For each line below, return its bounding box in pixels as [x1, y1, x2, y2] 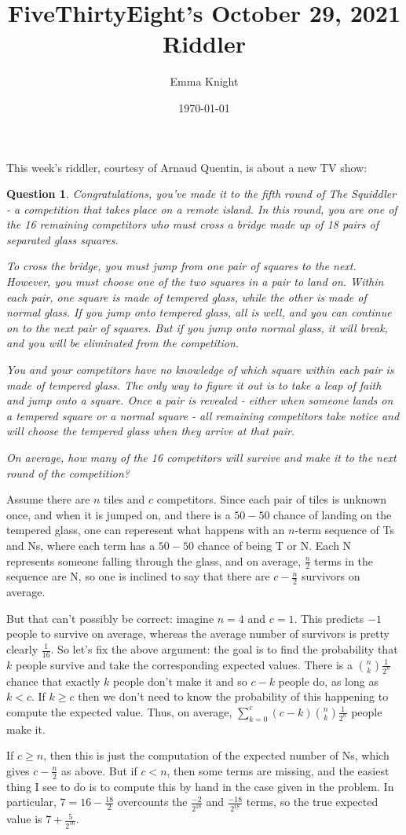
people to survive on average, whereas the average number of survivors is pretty [6, 625, 390, 642]
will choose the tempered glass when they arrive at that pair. [6, 423, 295, 439]
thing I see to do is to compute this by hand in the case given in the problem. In [6, 778, 394, 794]
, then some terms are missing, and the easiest [166, 762, 390, 778]
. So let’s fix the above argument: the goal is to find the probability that [50, 641, 398, 657]
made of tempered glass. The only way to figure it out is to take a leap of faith [6, 376, 382, 393]
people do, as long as [278, 672, 379, 689]
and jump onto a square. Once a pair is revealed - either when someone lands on [6, 392, 393, 408]
